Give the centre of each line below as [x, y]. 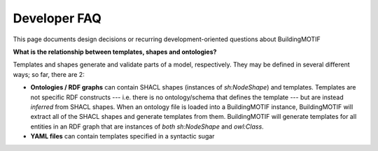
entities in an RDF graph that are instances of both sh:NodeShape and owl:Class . [147, 127]
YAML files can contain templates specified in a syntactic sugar [122, 136]
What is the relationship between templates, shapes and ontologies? [115, 52]
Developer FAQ [57, 18]
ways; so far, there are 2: [49, 74]
